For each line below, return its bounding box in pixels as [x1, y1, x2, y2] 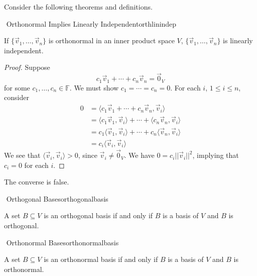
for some [4, 82, 30, 93]
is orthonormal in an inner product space [48, 35, 175, 46]
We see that [4, 150, 41, 160]
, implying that [192, 150, 239, 160]
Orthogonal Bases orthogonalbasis [6, 193, 108, 204]
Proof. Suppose [4, 62, 50, 72]
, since [78, 150, 97, 160]
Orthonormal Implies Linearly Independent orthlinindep [6, 18, 177, 29]
